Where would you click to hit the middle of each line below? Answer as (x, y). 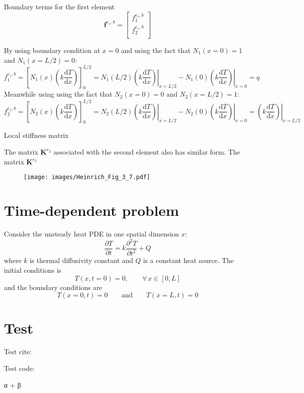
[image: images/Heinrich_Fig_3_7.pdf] (87, 177)
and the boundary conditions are (53, 287)
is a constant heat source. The (188, 260)
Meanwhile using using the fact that (58, 94)
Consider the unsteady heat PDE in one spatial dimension (92, 233)
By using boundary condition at (52, 50)
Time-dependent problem (92, 210)
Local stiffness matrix (36, 135)
